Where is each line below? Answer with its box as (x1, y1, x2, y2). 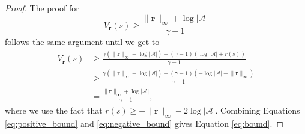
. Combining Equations (215, 104, 300, 117)
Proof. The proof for (5, 2, 79, 14)
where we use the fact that (5, 104, 103, 117)
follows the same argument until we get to (5, 35, 160, 48)
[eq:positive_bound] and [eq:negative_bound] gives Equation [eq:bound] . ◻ (5, 117, 284, 130)
